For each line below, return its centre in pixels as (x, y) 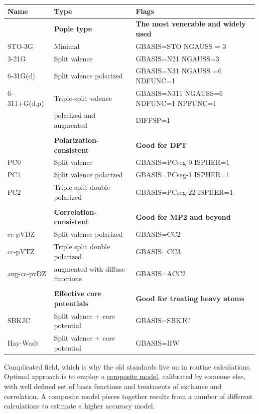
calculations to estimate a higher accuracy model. (79, 406)
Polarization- (76, 140)
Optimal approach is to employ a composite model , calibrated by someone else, (125, 376)
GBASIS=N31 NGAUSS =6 (179, 71)
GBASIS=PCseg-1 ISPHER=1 (183, 175)
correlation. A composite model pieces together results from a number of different (129, 396)
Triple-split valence (83, 98)
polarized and (75, 115)
